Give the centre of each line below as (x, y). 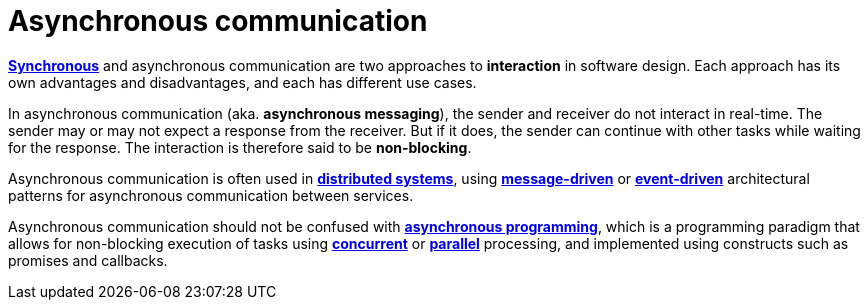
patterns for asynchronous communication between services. (211, 195)
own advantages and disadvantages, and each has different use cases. (242, 82)
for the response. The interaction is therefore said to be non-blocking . (240, 147)
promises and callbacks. (88, 260)
